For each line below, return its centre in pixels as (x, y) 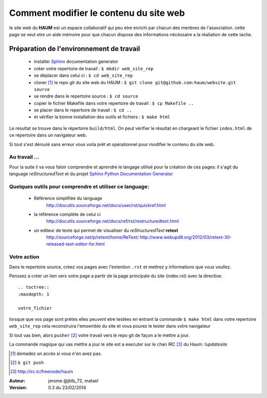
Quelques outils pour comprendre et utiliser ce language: (79, 187)
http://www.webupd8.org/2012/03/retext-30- (186, 237)
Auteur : (17, 381)
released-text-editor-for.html (75, 244)
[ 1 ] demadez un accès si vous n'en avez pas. (56, 353)
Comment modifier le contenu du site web (97, 13)
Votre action (24, 257)
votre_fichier (35, 308)
